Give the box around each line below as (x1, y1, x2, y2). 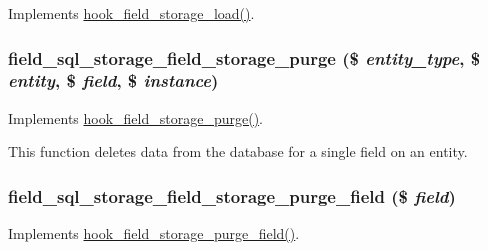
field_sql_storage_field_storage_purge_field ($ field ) (8, 183, 456, 208)
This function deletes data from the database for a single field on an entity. (8, 141, 468, 162)
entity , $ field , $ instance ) (8, 68, 219, 93)
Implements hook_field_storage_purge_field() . (8, 223, 300, 244)
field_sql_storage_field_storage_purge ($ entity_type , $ (8, 45, 481, 70)
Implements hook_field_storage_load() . (8, 3, 255, 23)
